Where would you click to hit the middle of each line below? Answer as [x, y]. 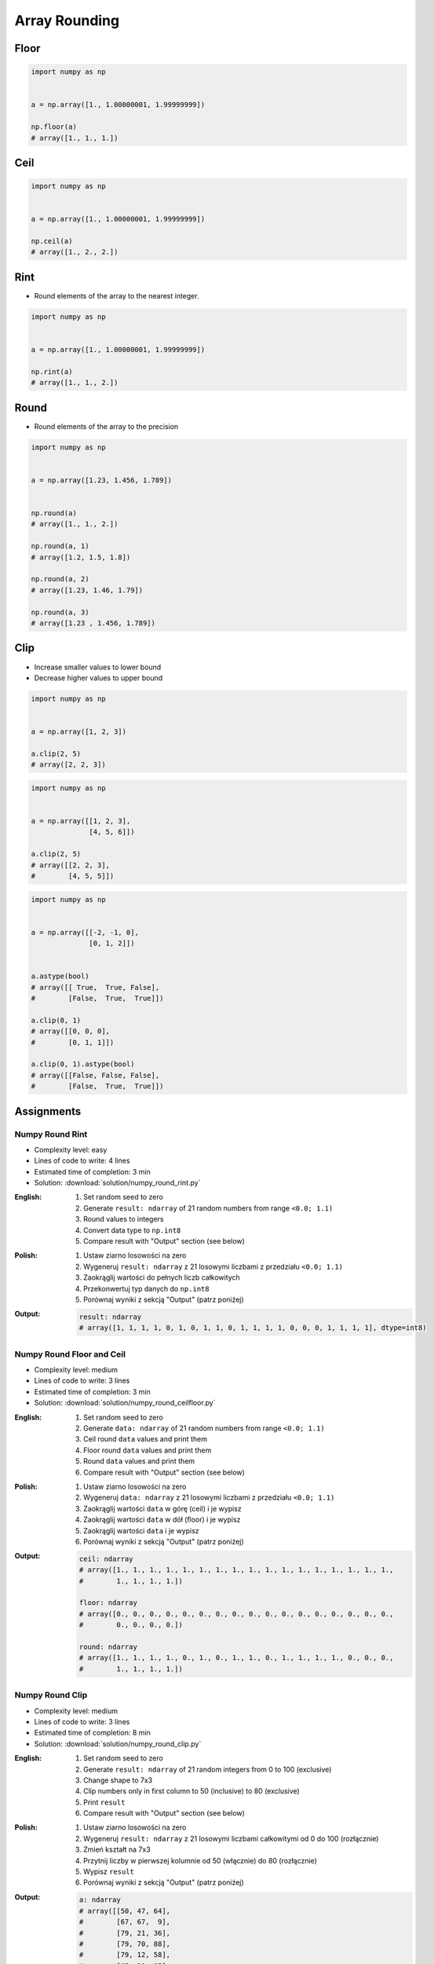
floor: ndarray [108, 1603]
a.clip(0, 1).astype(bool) [83, 1064]
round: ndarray [108, 1647]
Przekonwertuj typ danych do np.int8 [146, 1288]
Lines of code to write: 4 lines [82, 1161]
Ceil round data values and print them [146, 1439]
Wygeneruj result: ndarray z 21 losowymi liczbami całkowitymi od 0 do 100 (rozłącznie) [231, 1838]
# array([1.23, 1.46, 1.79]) [87, 590]
